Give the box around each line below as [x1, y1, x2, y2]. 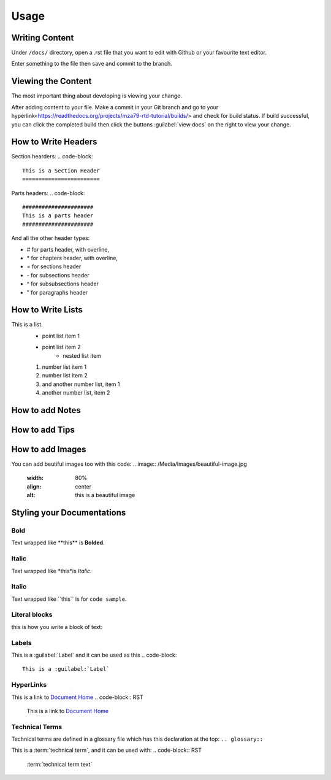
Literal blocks [11, 611, 53, 619]
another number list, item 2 [42, 389, 110, 396]
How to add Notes [11, 405, 81, 415]
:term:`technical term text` [26, 760, 93, 768]
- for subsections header [26, 271, 89, 279]
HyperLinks [11, 681, 47, 689]
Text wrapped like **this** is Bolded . [11, 539, 105, 546]
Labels [11, 638, 32, 647]
